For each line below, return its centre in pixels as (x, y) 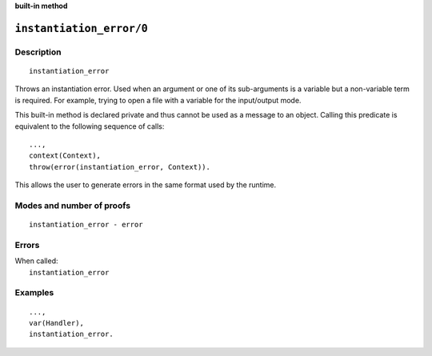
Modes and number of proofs (73, 206)
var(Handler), (56, 323)
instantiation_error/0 (81, 28)
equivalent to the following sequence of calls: (90, 126)
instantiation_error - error (86, 225)
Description (38, 52)
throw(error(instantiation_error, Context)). (120, 167)
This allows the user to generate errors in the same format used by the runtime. (146, 185)
